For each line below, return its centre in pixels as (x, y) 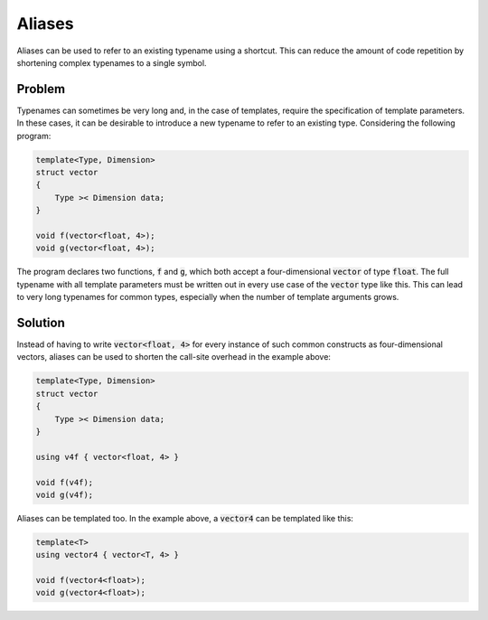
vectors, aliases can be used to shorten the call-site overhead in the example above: (174, 357)
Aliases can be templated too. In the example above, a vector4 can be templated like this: (185, 518)
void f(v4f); (65, 482)
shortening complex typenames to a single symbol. (112, 62)
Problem (41, 89)
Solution (41, 322)
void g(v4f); (65, 494)
